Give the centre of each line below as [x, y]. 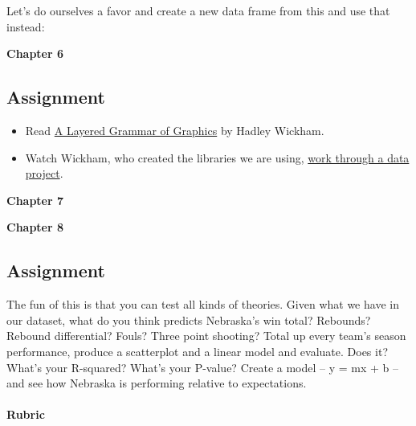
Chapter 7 [35, 200]
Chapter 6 [35, 53]
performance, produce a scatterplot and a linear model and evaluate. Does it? [197, 351]
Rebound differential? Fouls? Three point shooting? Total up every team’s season [206, 336]
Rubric [26, 414]
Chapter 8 [35, 227]
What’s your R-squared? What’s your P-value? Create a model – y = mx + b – [203, 367]
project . [44, 173]
